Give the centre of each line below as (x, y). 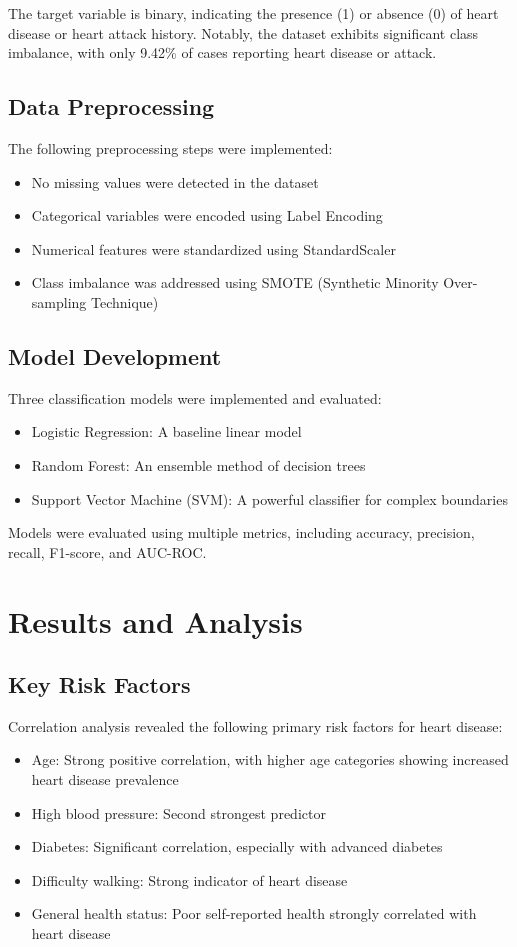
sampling (59, 301)
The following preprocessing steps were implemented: (170, 147)
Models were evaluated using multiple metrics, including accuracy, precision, (241, 532)
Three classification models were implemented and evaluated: (195, 397)
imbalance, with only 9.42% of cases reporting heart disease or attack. (222, 52)
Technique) (124, 301)
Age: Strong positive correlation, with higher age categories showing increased (270, 759)
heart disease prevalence (105, 779)
